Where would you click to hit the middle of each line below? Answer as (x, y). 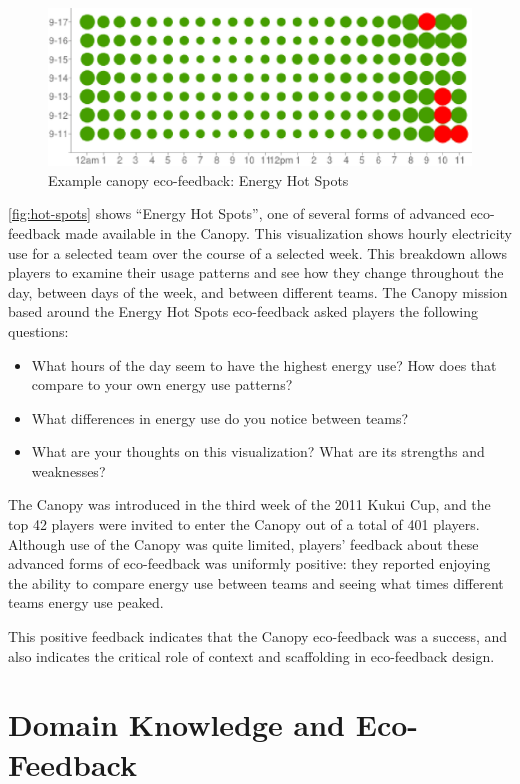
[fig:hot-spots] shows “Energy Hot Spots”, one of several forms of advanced (237, 213)
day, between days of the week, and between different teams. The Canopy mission (258, 291)
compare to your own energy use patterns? (162, 384)
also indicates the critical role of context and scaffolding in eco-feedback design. (251, 655)
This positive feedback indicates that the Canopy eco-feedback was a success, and (258, 636)
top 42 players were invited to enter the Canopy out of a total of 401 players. (244, 524)
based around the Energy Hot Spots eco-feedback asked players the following (243, 311)
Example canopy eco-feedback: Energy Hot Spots (198, 179)
